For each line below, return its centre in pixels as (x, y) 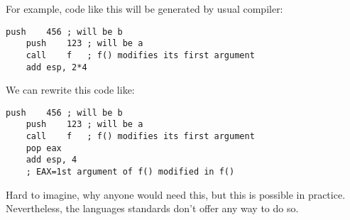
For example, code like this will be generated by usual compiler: (144, 9)
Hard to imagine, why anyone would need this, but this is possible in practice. (176, 194)
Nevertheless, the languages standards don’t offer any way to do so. (152, 208)
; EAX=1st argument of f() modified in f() (130, 172)
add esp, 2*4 (56, 67)
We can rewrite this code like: (70, 90)
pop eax (44, 148)
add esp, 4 (51, 160)
